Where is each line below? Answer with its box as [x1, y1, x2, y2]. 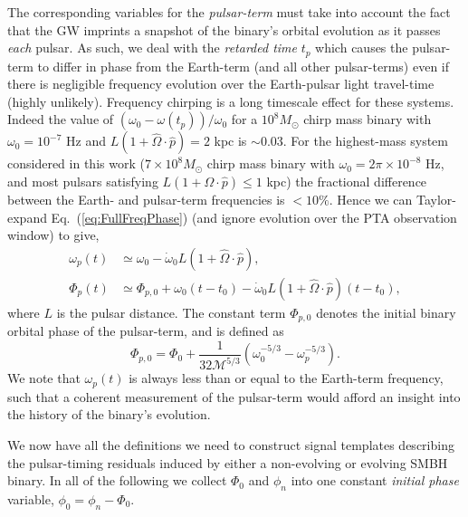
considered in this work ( [7, 154, 145, 173]
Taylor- [416, 190, 457, 209]
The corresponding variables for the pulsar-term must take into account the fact [7, 3, 451, 21]
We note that [7, 369, 81, 388]
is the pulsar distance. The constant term [56, 302, 286, 321]
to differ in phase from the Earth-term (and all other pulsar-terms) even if [37, 56, 450, 75]
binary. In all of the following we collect [7, 471, 227, 490]
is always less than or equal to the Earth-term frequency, [129, 369, 444, 388]
